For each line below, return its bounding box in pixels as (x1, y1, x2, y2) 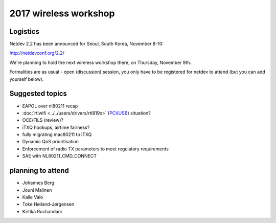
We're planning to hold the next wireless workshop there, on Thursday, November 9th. (9, 59, 192, 65)
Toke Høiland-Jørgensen (22, 201, 75, 207)
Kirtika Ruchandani (22, 208, 62, 214)
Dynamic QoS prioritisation (22, 139, 79, 145)
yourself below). (9, 76, 44, 82)
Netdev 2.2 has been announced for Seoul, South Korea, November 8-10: (9, 41, 164, 47)
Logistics (9, 27, 39, 36)
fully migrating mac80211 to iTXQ (22, 131, 92, 138)
